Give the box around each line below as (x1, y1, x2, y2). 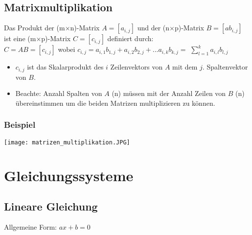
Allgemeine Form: (4, 221, 57, 232)
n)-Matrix (70, 23, 100, 33)
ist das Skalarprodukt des (27, 62, 104, 72)
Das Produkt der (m (4, 23, 65, 33)
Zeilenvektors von (110, 62, 163, 72)
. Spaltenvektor (202, 62, 248, 72)
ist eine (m (4, 33, 36, 44)
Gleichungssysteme (4, 165, 134, 185)
